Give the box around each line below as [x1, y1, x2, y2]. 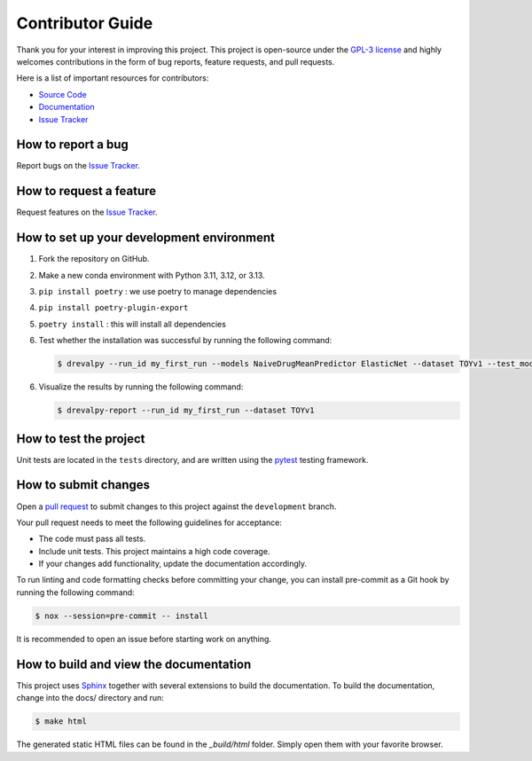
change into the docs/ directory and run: [16, 693, 164, 703]
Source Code [38, 89, 88, 99]
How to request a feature [16, 184, 157, 199]
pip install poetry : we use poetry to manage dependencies [38, 286, 278, 296]
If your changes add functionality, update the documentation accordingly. [38, 559, 308, 569]
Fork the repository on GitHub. [38, 254, 150, 264]
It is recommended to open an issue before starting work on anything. [16, 633, 272, 644]
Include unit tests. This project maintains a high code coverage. [38, 545, 270, 556]
